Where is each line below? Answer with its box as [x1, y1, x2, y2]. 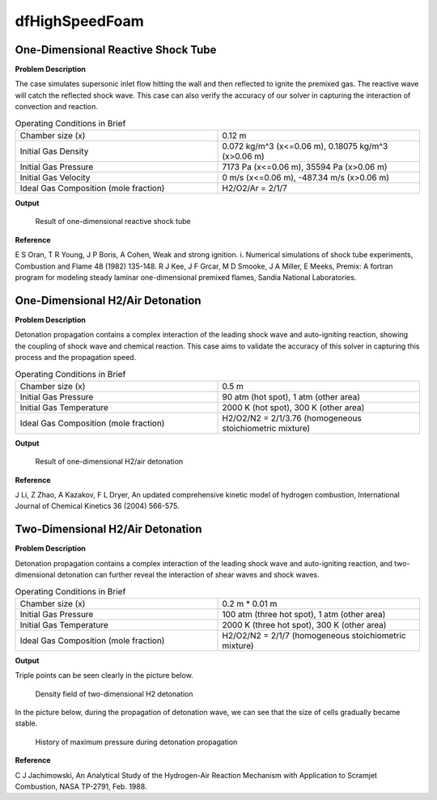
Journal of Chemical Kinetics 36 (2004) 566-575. [15, 502, 180, 511]
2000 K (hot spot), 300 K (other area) [222, 401, 365, 413]
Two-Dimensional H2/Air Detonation [15, 523, 202, 536]
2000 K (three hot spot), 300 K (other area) [222, 619, 387, 630]
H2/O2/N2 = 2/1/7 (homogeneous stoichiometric [222, 629, 406, 641]
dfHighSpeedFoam [15, 12, 145, 30]
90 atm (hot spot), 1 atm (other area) [222, 391, 360, 402]
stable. [15, 718, 38, 728]
